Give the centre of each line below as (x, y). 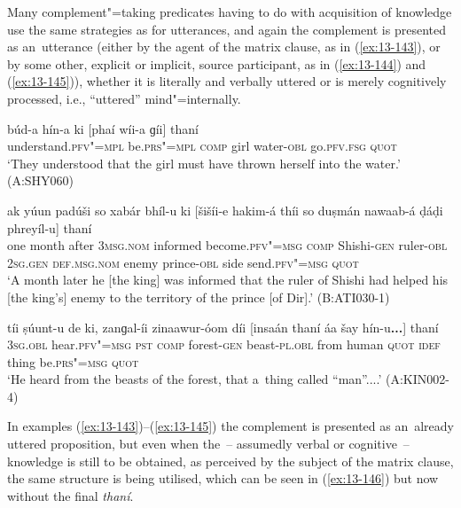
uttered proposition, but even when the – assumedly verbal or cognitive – (208, 444)
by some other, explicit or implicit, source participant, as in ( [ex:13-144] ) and (217, 63)
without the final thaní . (70, 495)
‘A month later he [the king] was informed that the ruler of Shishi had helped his (228, 280)
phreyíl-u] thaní (50, 227)
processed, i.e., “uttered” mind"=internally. (124, 98)
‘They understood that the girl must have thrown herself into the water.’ (204, 163)
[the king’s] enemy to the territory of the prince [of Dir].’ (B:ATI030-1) (199, 297)
